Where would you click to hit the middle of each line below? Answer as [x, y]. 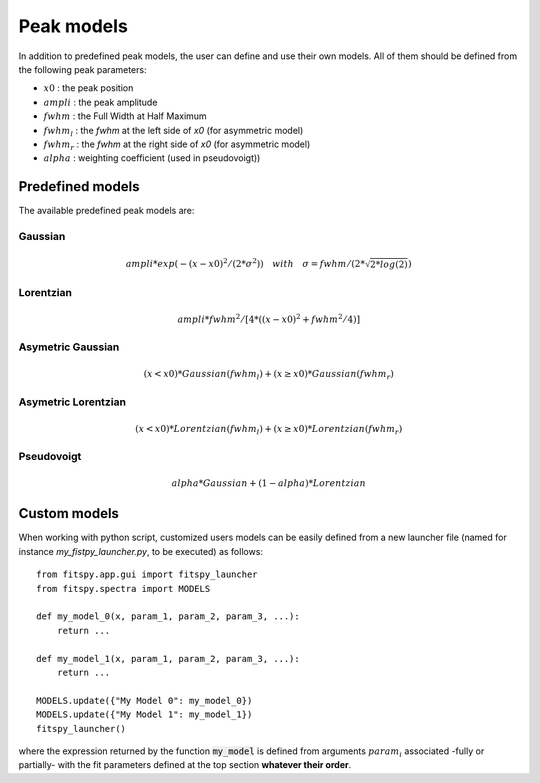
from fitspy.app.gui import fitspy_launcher [147, 574]
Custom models [69, 513]
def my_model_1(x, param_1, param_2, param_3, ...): [168, 658]
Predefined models [79, 186]
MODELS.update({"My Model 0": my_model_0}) [144, 700]
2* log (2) [389, 264]
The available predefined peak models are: [106, 211]
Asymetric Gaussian [69, 347]
